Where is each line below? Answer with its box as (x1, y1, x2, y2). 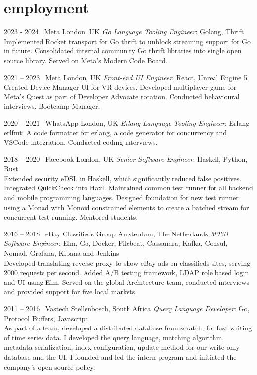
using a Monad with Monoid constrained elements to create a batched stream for (4, 202, 249, 212)
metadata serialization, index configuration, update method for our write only (4, 342, 240, 352)
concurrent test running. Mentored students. (4, 212, 138, 222)
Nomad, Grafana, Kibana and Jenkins (4, 248, 119, 258)
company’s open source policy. (4, 361, 95, 372)
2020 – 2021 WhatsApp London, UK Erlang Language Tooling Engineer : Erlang (4, 117, 250, 128)
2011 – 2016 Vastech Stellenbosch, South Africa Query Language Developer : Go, (4, 303, 250, 313)
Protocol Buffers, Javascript (4, 313, 88, 323)
